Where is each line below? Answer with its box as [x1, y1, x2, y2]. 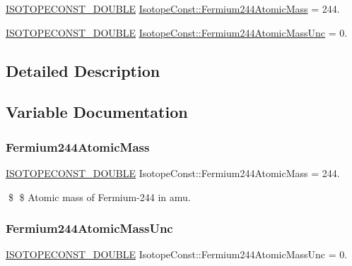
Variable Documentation [6, 101, 188, 123]
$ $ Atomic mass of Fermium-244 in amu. [8, 189, 191, 204]
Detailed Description [6, 59, 160, 81]
